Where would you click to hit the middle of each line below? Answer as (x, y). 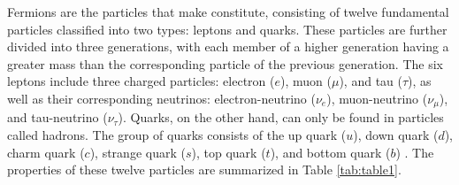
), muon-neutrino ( (377, 98)
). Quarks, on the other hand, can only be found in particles (281, 117)
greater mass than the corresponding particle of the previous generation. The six (225, 63)
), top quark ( (229, 152)
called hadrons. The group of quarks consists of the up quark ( (177, 135)
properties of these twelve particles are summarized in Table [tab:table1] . (204, 170)
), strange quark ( (138, 152)
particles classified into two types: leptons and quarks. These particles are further (227, 29)
